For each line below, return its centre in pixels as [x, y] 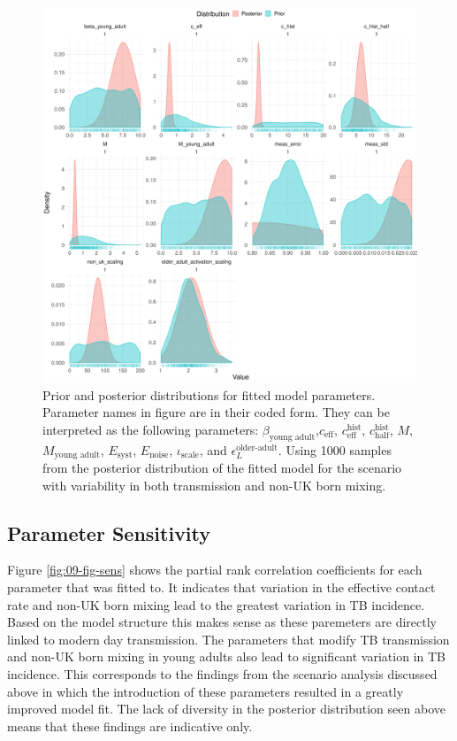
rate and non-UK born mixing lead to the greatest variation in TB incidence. [216, 604]
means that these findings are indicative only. [130, 726]
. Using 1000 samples [335, 449]
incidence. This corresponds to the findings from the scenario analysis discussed [222, 673]
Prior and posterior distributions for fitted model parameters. [209, 394]
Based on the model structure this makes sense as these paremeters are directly [222, 622]
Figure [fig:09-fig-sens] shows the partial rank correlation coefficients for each [215, 570]
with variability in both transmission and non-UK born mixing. [214, 485]
